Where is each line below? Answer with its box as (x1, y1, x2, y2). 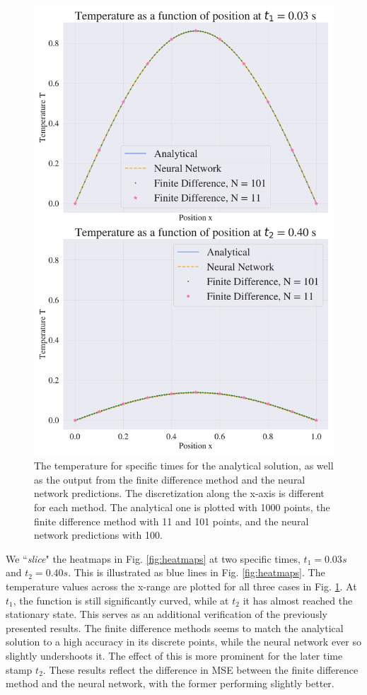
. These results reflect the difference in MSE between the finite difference (42, 662, 359, 677)
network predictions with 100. (34, 527, 163, 542)
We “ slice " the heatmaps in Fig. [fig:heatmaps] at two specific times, (6, 551, 301, 566)
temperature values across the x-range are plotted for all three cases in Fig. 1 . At (6, 578, 357, 593)
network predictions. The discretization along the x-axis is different (34, 486, 325, 501)
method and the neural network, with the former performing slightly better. (6, 676, 334, 691)
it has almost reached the (243, 592, 353, 607)
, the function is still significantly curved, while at (13, 592, 229, 607)
